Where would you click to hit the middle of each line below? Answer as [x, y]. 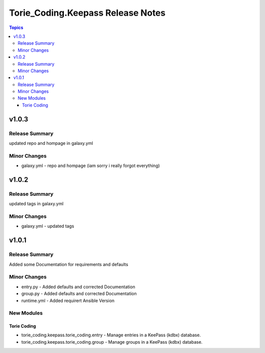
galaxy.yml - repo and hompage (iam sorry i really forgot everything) [91, 166]
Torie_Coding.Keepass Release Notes [87, 13]
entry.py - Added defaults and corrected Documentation [78, 287]
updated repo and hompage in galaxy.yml [51, 143]
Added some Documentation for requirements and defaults [69, 264]
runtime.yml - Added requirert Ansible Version [68, 300]
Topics [16, 27]
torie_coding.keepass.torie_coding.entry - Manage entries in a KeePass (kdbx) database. [111, 335]
